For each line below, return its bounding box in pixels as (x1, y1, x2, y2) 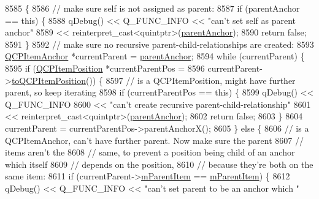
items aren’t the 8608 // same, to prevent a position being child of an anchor (5, 146, 295, 159)
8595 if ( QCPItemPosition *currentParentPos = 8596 (5, 61, 205, 74)
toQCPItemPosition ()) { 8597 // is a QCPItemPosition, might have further (11, 73, 296, 86)
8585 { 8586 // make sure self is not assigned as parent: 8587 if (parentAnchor (5, 2, 300, 14)
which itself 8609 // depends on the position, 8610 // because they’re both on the (5, 157, 313, 170)
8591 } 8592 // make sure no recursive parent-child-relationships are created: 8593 (5, 37, 314, 50)
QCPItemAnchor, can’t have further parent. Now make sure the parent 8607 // (5, 133, 304, 146)
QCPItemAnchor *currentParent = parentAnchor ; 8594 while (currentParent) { (5, 50, 305, 62)
